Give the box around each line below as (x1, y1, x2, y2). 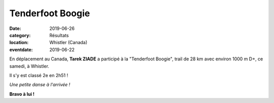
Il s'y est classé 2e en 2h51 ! (9, 72, 68, 78)
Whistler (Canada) (49, 40, 88, 46)
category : (9, 32, 31, 38)
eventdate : (9, 46, 33, 53)
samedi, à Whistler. (9, 63, 49, 69)
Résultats (49, 32, 69, 38)
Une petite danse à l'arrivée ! (9, 82, 71, 88)
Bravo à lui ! (9, 91, 35, 97)
